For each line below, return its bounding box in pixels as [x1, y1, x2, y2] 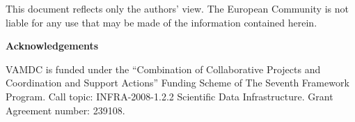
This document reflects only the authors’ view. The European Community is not [6, 1, 349, 15]
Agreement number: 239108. [6, 102, 125, 117]
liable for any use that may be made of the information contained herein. [6, 15, 317, 29]
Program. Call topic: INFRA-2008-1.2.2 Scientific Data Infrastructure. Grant [6, 89, 333, 103]
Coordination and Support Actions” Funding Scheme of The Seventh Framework [6, 75, 349, 90]
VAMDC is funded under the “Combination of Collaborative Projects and [6, 61, 321, 76]
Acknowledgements [6, 38, 99, 53]
